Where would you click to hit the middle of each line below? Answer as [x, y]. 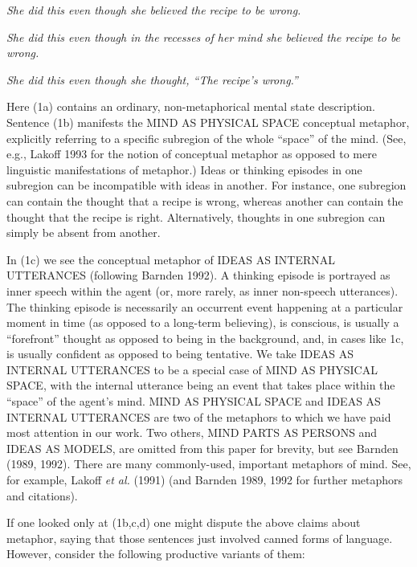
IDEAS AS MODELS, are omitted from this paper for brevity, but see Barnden [202, 448]
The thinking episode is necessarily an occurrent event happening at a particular [205, 306]
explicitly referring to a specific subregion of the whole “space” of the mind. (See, [206, 138]
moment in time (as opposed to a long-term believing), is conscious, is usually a [203, 322]
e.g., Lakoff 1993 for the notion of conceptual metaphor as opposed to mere [192, 154]
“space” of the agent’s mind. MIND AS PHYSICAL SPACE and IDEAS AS [194, 401]
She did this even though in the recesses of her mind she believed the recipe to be [204, 37]
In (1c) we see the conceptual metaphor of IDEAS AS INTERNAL [171, 259]
